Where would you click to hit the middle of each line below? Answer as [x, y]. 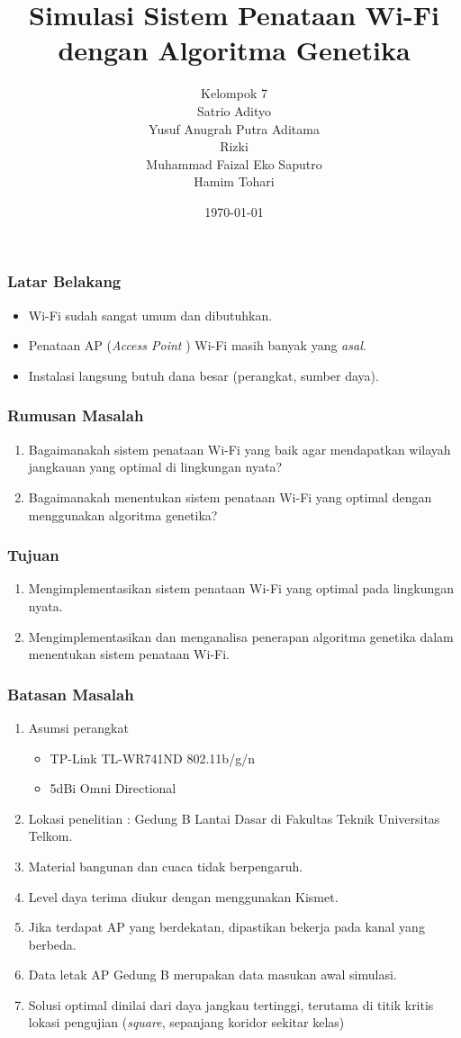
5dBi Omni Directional [113, 788]
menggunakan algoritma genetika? [123, 514]
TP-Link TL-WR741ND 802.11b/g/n [152, 758]
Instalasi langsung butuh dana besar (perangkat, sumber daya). [203, 375]
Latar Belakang [64, 281]
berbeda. [52, 944]
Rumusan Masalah [76, 415]
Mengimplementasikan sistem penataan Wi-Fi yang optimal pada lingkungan [241, 588]
